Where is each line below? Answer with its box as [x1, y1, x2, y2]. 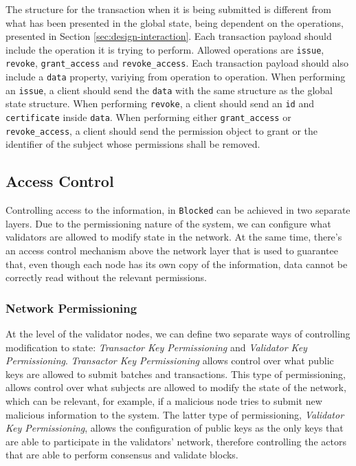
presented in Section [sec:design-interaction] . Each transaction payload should [5, 29, 332, 43]
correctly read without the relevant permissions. [5, 270, 207, 285]
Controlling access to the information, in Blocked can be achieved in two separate [5, 203, 351, 217]
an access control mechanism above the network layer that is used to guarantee [5, 243, 338, 258]
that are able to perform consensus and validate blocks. [5, 447, 238, 462]
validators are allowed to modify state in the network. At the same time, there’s [5, 230, 342, 244]
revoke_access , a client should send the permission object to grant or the [5, 123, 318, 137]
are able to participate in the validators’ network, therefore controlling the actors [5, 434, 346, 448]
